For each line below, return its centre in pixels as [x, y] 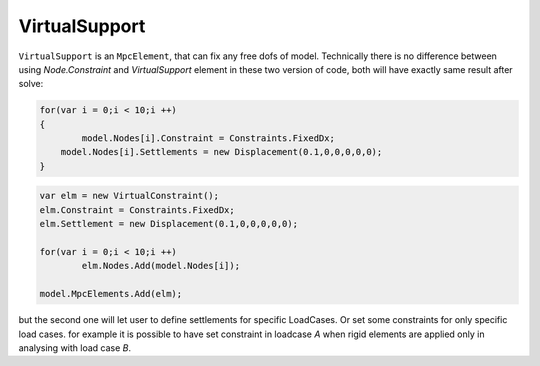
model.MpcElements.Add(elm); [111, 294]
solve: [31, 84]
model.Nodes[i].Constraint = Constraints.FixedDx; [208, 138]
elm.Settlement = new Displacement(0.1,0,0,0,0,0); [169, 224]
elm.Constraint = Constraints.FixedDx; [137, 209]
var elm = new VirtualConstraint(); [129, 196]
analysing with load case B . [75, 347]
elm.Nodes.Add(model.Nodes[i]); [160, 266]
